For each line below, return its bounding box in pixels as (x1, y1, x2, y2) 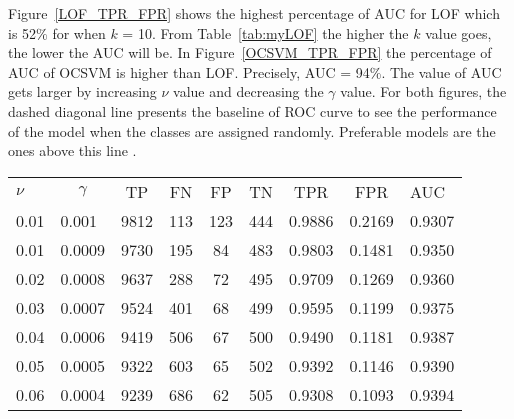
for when (52, 22, 106, 43)
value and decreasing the (173, 81, 324, 102)
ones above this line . (8, 140, 137, 161)
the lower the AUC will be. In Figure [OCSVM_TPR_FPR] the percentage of (8, 42, 492, 63)
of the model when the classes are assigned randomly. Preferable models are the (8, 120, 496, 141)
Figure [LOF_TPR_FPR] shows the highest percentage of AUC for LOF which (8, 3, 500, 23)
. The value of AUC (381, 61, 502, 82)
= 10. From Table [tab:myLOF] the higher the (122, 22, 409, 43)
